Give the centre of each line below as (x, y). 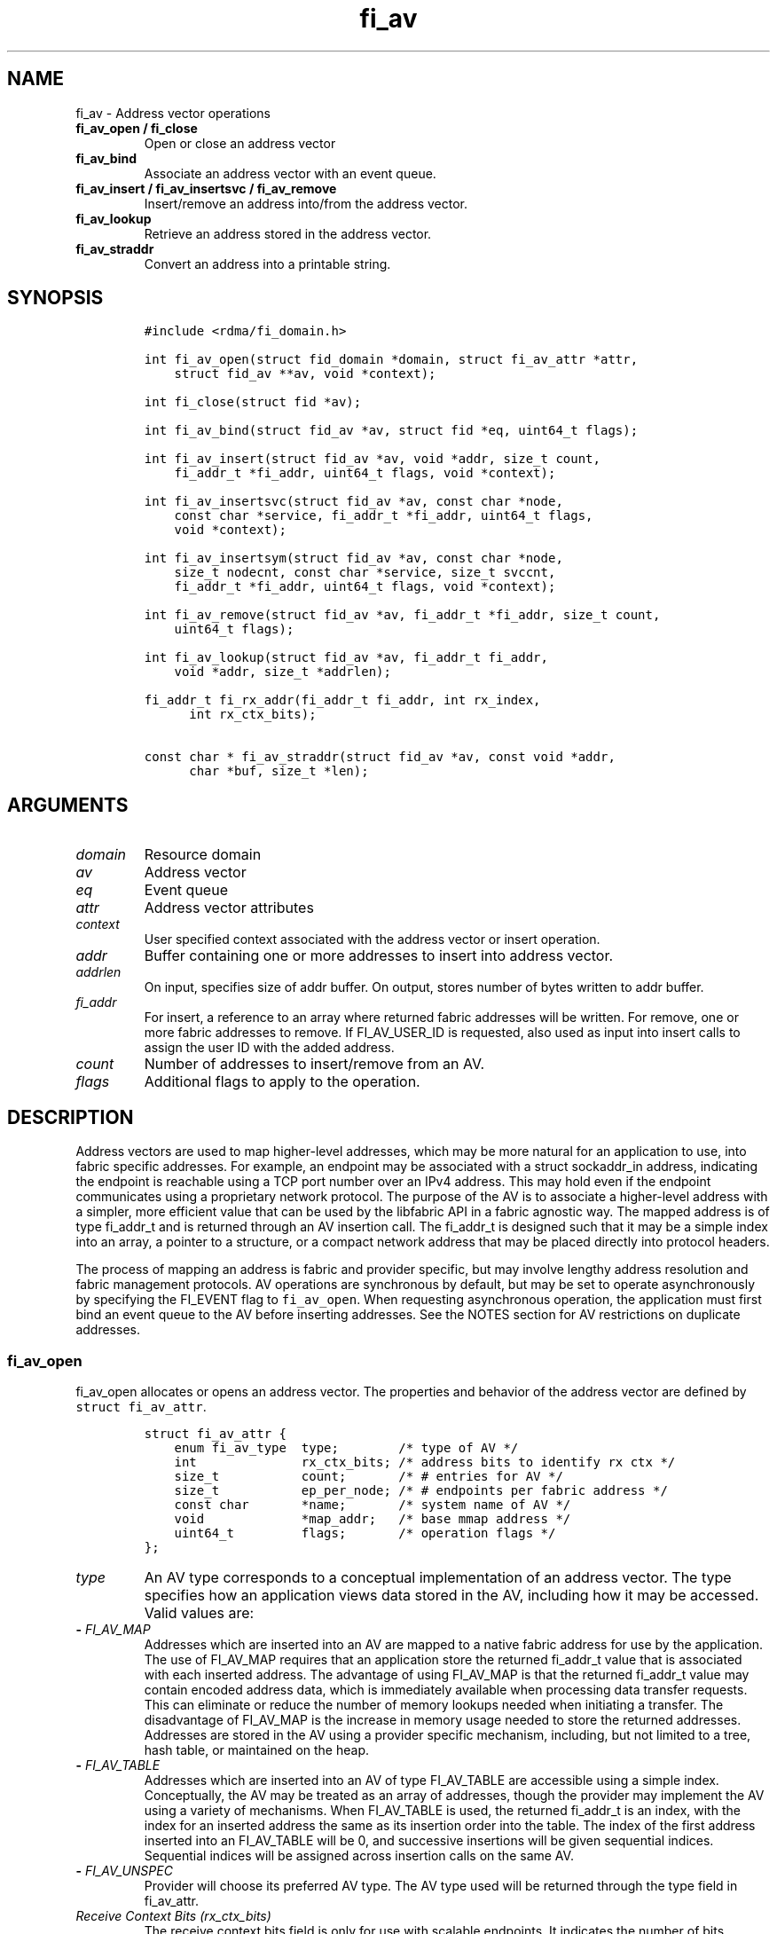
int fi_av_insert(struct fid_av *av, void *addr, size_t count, (372, 459)
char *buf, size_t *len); (279, 771)
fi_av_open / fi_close (137, 128)
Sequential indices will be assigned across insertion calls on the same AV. (359, 1855)
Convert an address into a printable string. (267, 263)
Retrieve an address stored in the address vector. (288, 233)
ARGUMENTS (68, 805)
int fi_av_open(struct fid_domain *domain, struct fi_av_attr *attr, (391, 360)
